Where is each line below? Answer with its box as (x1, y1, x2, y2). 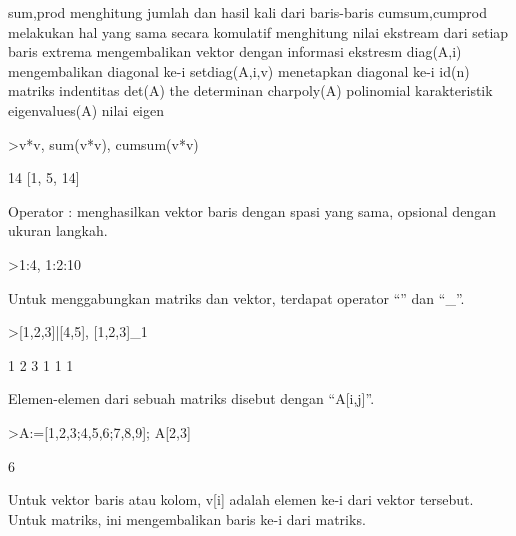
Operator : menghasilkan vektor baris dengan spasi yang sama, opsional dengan (8, 200, 496, 221)
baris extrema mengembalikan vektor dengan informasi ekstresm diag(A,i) (8, 41, 462, 62)
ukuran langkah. (8, 220, 108, 241)
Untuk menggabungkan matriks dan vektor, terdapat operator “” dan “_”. (8, 287, 465, 308)
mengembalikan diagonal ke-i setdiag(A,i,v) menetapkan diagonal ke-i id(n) (8, 60, 470, 81)
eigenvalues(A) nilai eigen (8, 99, 165, 120)
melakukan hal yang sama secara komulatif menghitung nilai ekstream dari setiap (8, 21, 509, 42)
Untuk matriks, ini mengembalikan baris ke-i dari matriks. (8, 508, 366, 529)
